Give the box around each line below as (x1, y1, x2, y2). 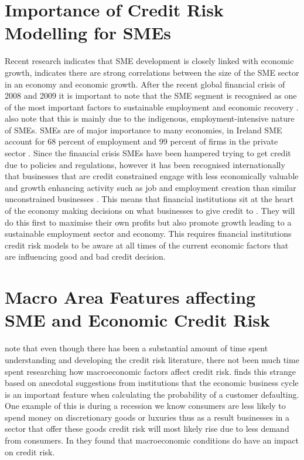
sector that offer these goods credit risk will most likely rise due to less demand (5, 422, 289, 435)
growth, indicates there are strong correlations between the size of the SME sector (5, 66, 299, 78)
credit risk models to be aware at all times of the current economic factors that (5, 239, 289, 251)
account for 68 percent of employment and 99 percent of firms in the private (5, 135, 278, 147)
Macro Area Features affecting (5, 285, 256, 309)
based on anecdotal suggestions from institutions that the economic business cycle (5, 377, 299, 389)
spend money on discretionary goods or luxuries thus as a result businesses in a (5, 411, 289, 423)
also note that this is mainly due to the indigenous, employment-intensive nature (5, 112, 295, 125)
